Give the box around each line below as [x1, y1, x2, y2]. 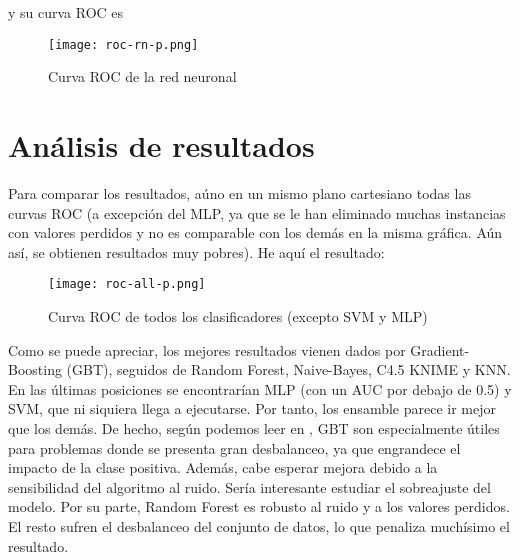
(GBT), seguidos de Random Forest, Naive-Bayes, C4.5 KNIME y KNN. [66, 359, 511, 380]
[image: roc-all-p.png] [48, 277, 206, 292]
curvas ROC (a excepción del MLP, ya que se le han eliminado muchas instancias [8, 202, 506, 223]
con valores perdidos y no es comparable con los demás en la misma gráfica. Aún [8, 222, 503, 243]
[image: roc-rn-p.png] [48, 37, 199, 52]
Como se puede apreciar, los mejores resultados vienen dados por [8, 339, 406, 360]
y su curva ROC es [8, 2, 124, 22]
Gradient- [410, 339, 470, 360]
